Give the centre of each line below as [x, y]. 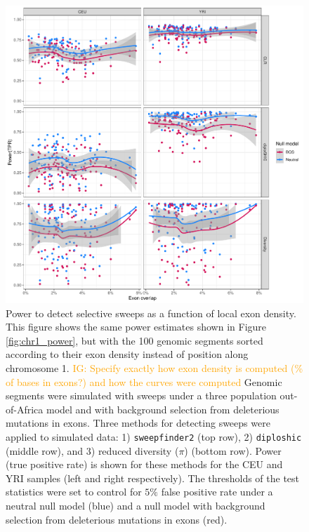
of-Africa [25, 409]
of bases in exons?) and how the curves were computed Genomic [144, 381]
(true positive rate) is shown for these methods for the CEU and [144, 464]
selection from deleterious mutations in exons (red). [117, 519]
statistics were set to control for [74, 492]
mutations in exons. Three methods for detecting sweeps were [138, 423]
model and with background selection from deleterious [163, 409]
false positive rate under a [217, 492]
